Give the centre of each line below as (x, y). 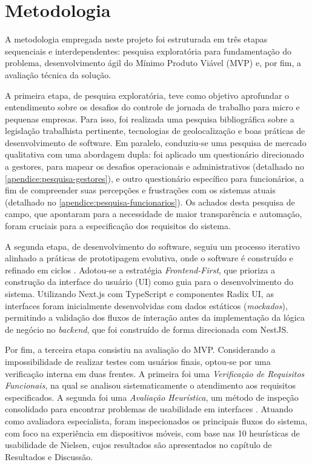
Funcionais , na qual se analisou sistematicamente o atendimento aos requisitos (150, 385)
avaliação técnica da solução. (58, 74)
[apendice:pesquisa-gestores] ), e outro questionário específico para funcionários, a (154, 178)
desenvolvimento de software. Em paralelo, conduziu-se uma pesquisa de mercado (156, 142)
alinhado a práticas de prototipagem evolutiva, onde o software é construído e (149, 258)
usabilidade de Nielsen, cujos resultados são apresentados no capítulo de (138, 445)
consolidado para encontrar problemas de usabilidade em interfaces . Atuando (149, 409)
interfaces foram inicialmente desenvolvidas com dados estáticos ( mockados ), (146, 305)
